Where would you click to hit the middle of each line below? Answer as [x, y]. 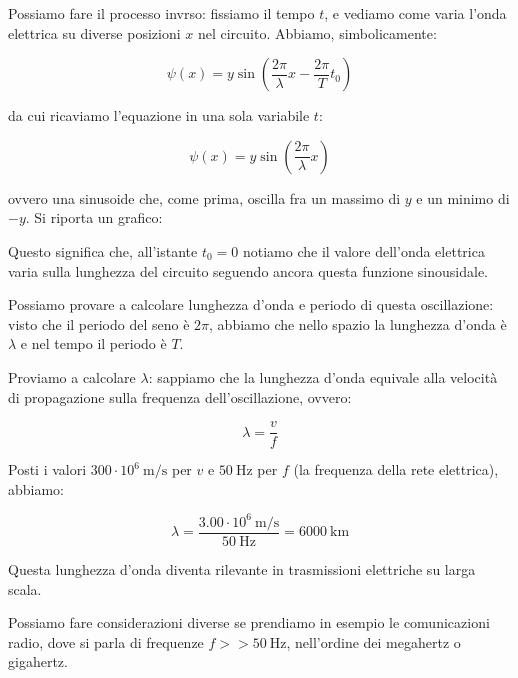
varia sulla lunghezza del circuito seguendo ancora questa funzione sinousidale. [248, 270]
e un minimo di [463, 197]
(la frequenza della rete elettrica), [396, 469]
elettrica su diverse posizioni [94, 32]
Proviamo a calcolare [72, 376]
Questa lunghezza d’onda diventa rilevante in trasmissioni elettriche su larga [242, 568]
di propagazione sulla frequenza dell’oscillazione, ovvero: [180, 396]
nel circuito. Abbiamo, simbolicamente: [317, 32]
